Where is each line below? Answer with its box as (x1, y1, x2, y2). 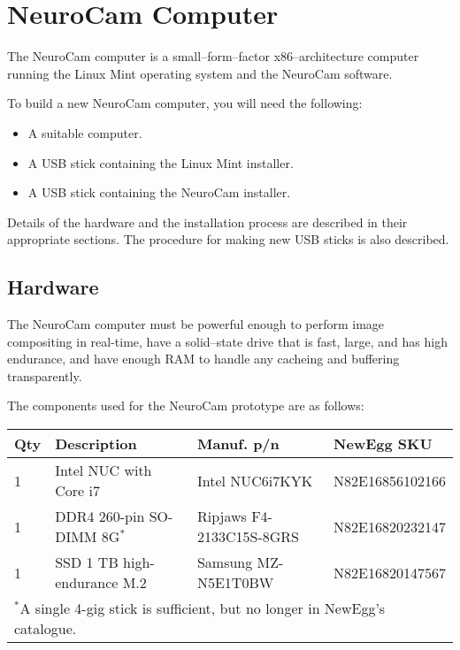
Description (55, 433, 137, 455)
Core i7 (55, 480, 100, 501)
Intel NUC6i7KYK (196, 470, 313, 491)
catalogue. (14, 618, 77, 639)
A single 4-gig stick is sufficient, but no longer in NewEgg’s (19, 598, 386, 619)
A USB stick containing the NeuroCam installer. (27, 183, 291, 202)
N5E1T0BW (196, 572, 274, 593)
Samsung (196, 552, 253, 573)
